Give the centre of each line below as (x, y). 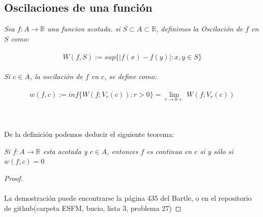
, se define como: (130, 76)
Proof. (13, 178)
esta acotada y (65, 151)
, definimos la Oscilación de (199, 29)
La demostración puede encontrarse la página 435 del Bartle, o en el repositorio (128, 198)
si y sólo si (217, 151)
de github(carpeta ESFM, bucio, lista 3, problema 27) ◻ (93, 208)
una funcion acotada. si (84, 29)
